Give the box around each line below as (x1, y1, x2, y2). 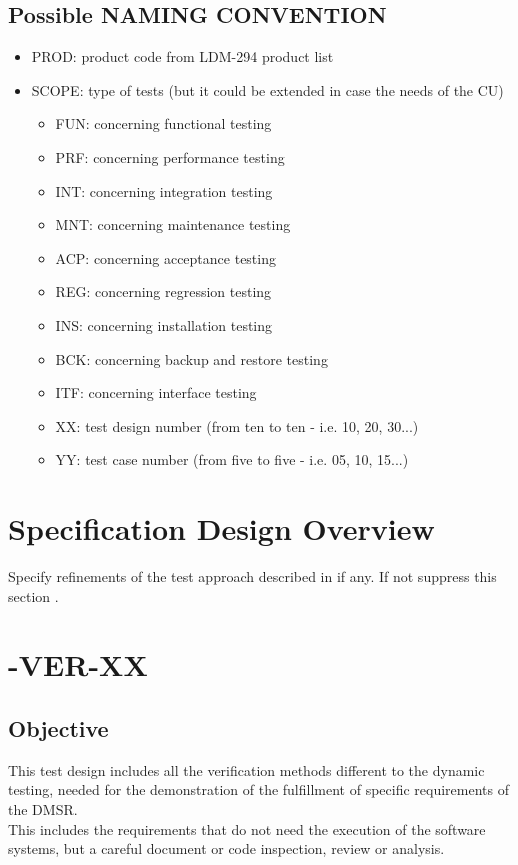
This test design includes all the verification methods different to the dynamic (8, 759, 485, 780)
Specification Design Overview (8, 508, 435, 549)
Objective (8, 713, 109, 743)
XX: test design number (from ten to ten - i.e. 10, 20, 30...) (55, 415, 419, 436)
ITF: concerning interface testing (55, 382, 257, 403)
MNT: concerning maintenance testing (55, 214, 291, 235)
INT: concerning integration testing (55, 180, 273, 201)
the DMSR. (8, 799, 78, 819)
